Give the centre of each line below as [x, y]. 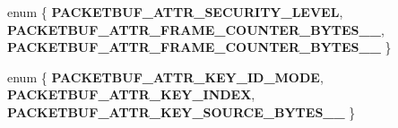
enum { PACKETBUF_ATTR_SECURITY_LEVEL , [175, 12]
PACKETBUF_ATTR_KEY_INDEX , [131, 94]
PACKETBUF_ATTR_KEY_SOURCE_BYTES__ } [182, 111]
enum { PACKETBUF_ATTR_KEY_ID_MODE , [165, 77]
